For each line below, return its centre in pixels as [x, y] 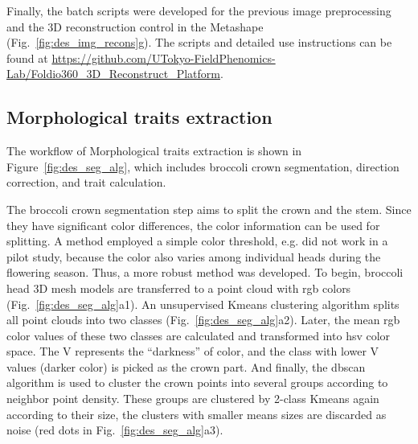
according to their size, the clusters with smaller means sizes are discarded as [197, 414]
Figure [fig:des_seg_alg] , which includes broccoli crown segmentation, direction [203, 166]
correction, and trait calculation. [86, 182]
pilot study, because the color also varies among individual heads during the [194, 256]
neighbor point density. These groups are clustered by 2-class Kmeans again [193, 399]
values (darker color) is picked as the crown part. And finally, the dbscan [186, 366]
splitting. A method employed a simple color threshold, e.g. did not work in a [197, 241]
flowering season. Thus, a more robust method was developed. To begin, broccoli [205, 272]
